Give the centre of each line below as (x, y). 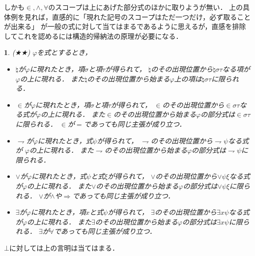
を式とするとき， (64, 52)
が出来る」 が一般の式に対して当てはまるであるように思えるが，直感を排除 (125, 26)
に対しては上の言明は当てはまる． (64, 247)
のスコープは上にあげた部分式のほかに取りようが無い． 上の (146, 7)
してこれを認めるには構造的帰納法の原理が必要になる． (93, 36)
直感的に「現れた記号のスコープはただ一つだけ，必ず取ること (151, 16)
